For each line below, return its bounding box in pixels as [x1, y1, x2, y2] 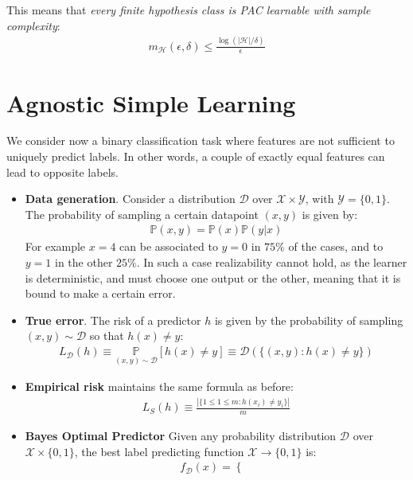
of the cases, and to [288, 238, 384, 255]
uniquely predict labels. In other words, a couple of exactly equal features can [6, 148, 385, 165]
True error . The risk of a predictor [25, 311, 201, 328]
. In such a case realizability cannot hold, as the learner [136, 254, 407, 271]
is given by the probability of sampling [214, 311, 403, 328]
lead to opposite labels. [6, 163, 119, 180]
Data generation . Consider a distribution [25, 190, 236, 207]
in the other [54, 254, 113, 271]
